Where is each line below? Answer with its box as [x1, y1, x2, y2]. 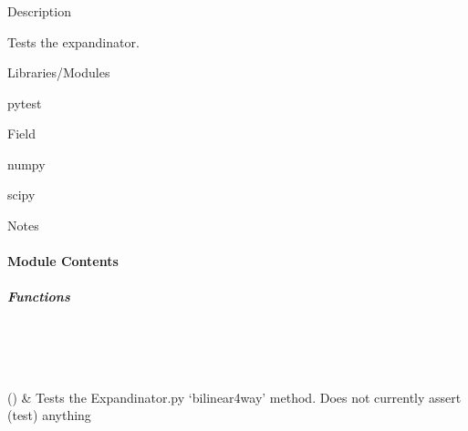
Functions [7, 287, 70, 306]
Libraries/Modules [7, 63, 110, 82]
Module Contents [7, 251, 119, 271]
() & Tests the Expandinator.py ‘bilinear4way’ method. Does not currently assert [7, 387, 462, 406]
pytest [7, 93, 42, 112]
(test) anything [7, 405, 91, 425]
